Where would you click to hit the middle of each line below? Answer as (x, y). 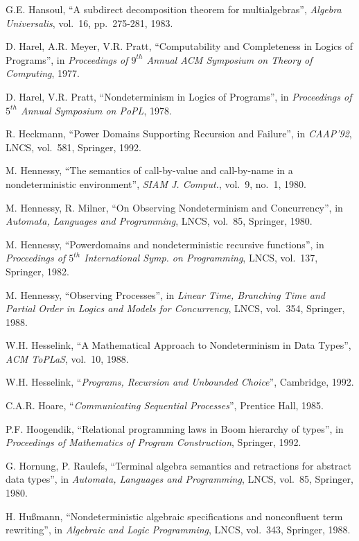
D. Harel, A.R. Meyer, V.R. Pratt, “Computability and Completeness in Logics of (179, 46)
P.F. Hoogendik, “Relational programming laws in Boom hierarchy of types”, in (175, 428)
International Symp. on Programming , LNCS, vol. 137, (201, 258)
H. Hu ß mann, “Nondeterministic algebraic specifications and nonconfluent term (174, 516)
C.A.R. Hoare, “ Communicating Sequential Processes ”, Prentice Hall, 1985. (165, 405)
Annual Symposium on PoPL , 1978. (96, 110)
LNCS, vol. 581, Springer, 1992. (73, 147)
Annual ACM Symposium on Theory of (229, 59)
